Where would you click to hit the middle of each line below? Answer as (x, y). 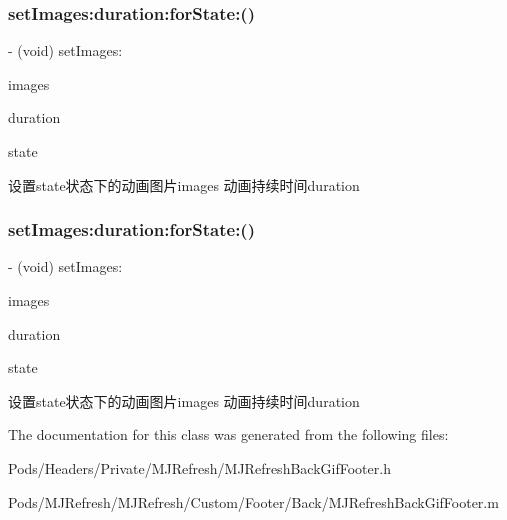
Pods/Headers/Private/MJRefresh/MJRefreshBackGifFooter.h (199, 467)
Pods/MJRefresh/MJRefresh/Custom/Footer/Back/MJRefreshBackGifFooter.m (253, 501)
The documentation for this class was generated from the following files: (228, 434)
